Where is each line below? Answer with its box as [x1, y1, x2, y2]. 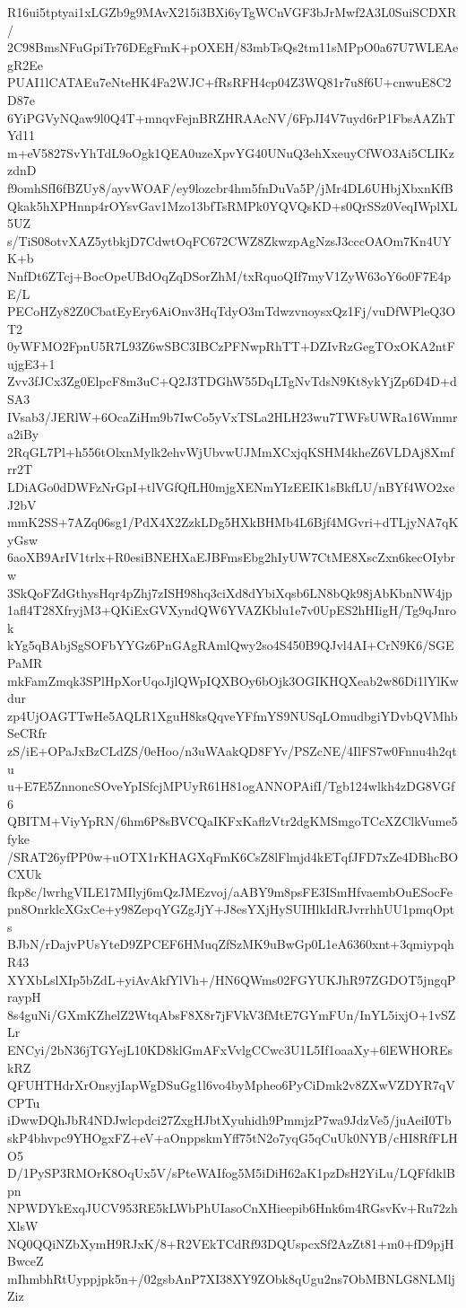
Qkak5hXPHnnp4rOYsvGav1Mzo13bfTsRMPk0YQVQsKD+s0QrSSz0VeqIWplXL [7, 196, 458, 215]
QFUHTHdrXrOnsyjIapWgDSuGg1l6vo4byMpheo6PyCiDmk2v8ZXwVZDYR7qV [7, 1075, 455, 1094]
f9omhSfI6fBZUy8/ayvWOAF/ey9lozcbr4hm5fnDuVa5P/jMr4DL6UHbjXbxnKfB [7, 178, 453, 197]
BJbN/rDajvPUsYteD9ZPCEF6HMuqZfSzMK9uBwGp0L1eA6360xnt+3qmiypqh [7, 935, 454, 953]
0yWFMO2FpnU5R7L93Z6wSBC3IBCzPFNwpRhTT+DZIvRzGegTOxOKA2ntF [7, 337, 455, 356]
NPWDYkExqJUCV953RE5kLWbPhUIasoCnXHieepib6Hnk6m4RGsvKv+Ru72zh [7, 1198, 458, 1217]
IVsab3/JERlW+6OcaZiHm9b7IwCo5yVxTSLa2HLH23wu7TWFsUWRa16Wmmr [7, 407, 458, 426]
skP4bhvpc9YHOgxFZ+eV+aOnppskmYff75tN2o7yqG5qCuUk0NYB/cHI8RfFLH [7, 1128, 458, 1146]
